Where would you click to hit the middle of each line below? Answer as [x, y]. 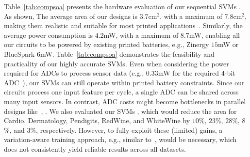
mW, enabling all [214, 35]
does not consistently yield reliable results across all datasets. [95, 149]
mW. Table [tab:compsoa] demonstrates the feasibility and [127, 54]
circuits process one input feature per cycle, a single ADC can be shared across [121, 92]
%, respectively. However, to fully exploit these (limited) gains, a [126, 130]
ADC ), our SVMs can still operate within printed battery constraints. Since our [124, 82]
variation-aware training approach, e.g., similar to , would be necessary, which [120, 139]
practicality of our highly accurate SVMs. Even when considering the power [117, 63]
